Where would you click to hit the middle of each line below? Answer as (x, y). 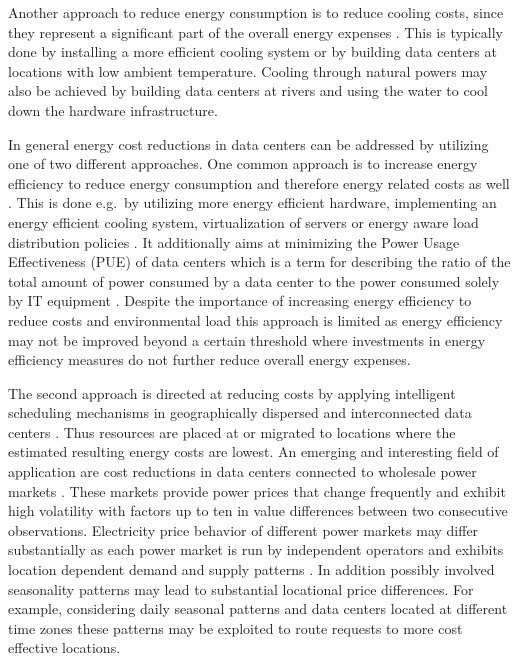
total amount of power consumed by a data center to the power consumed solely (254, 280)
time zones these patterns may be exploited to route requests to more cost (235, 627)
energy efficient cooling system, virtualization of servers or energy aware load (243, 221)
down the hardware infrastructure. (113, 109)
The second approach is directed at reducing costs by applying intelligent (232, 392)
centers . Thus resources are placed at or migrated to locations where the (232, 431)
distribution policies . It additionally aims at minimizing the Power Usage (234, 241)
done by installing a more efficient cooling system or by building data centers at (252, 51)
